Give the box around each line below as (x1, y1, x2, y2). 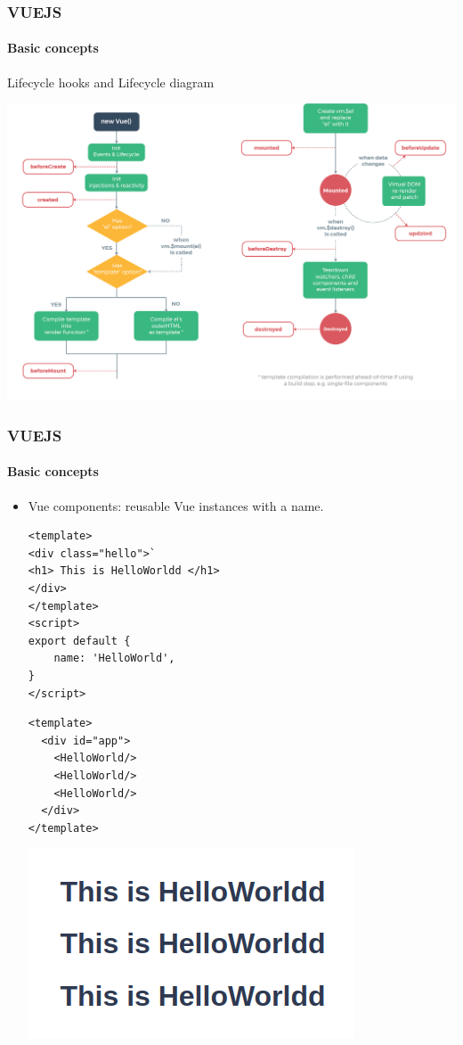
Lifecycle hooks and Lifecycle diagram (7, 72, 215, 91)
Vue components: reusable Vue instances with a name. (28, 496, 324, 514)
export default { (28, 634, 131, 647)
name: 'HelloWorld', (53, 652, 175, 665)
